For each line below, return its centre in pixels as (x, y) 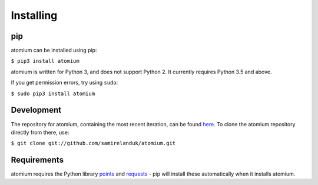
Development (36, 110)
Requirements (37, 160)
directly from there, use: (40, 132)
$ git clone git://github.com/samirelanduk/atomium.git (93, 143)
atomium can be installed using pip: (54, 51)
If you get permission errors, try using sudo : (64, 83)
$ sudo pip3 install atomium (53, 93)
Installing (34, 15)
